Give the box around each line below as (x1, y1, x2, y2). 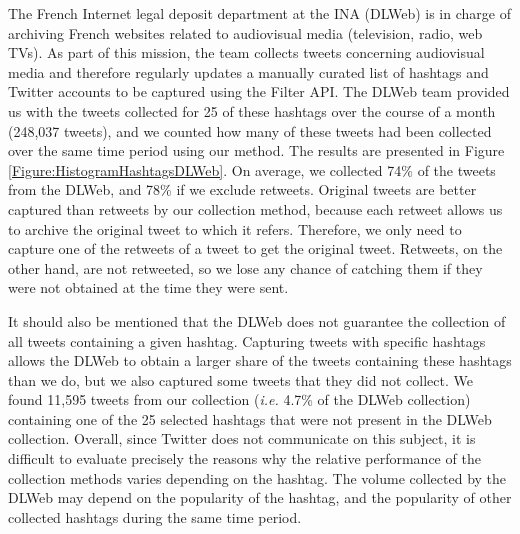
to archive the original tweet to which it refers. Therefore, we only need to (8, 218, 462, 239)
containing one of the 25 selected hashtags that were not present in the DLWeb (8, 408, 492, 429)
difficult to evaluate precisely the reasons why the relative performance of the (8, 448, 481, 469)
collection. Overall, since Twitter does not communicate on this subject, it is (8, 428, 476, 449)
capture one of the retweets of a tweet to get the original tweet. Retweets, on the (8, 238, 503, 259)
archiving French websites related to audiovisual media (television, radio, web (8, 22, 483, 43)
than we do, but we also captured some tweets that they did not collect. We (8, 369, 473, 390)
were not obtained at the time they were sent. (8, 277, 289, 298)
